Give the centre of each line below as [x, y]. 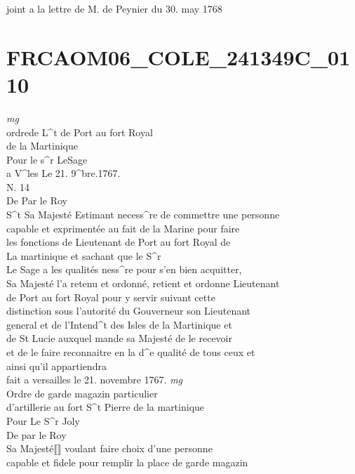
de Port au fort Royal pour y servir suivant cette [111, 297]
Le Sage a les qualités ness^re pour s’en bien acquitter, [124, 269]
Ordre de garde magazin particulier [82, 393]
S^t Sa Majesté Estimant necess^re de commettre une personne [143, 215]
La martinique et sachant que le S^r [84, 255]
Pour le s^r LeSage [47, 159]
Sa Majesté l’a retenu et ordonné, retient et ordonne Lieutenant [143, 283]
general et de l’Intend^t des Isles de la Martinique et [119, 324]
